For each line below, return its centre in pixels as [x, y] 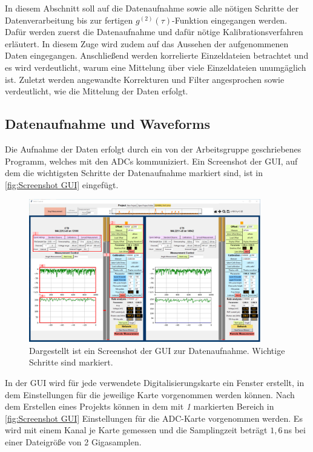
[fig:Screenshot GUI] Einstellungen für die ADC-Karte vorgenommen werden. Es [154, 418]
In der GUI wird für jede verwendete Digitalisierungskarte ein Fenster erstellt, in [155, 382]
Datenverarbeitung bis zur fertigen [69, 20]
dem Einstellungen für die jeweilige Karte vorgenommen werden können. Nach [150, 394]
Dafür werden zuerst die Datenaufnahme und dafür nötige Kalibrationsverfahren [154, 32]
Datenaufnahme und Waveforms [107, 124]
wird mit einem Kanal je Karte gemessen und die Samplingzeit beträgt [136, 430]
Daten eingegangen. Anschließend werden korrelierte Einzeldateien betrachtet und [157, 55]
